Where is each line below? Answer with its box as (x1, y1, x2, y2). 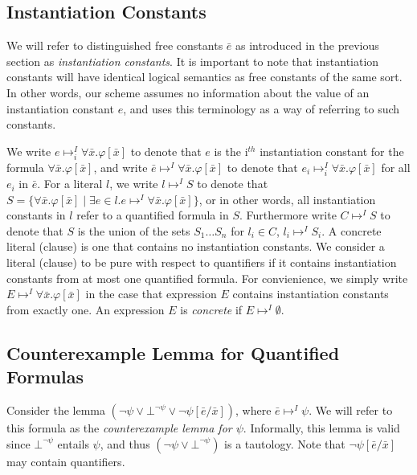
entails (57, 435, 89, 452)
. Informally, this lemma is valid (243, 420, 400, 436)
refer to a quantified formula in (76, 207, 229, 223)
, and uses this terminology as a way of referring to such (123, 100, 400, 117)
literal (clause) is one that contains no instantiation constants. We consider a (6, 238, 385, 255)
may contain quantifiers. (6, 452, 125, 469)
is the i (214, 142, 248, 159)
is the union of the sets (77, 222, 190, 239)
